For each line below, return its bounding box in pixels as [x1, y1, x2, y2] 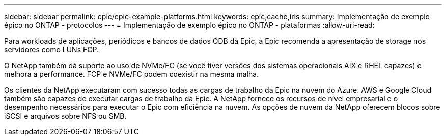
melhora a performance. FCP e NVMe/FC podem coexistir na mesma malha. [4, 70, 259, 78]
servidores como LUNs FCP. [4, 45, 99, 54]
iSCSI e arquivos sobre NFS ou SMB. [4, 111, 127, 120]
